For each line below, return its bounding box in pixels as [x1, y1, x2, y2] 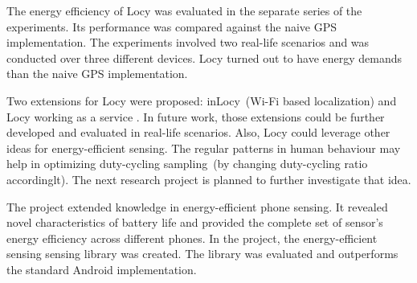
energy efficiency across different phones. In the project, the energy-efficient [6, 229, 378, 246]
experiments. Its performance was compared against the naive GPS [6, 18, 337, 35]
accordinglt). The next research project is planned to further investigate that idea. [6, 170, 411, 187]
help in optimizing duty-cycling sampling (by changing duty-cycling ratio [6, 155, 368, 172]
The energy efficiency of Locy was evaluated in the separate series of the [6, 2, 362, 18]
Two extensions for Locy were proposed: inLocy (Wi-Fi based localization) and [6, 92, 397, 109]
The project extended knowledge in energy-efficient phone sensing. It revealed [6, 198, 388, 215]
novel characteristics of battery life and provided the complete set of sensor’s [6, 214, 383, 231]
